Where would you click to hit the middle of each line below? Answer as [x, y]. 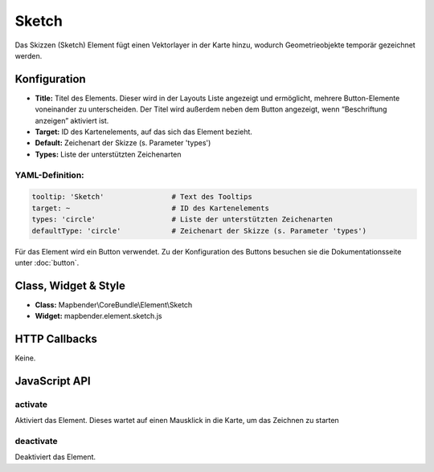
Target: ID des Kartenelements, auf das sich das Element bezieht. [144, 132]
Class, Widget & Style [70, 285]
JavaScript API [53, 381]
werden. [29, 55]
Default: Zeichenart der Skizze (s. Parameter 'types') [123, 143]
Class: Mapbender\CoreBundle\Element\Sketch [114, 304]
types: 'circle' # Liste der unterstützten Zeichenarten [182, 220]
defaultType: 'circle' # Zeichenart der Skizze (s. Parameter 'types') [199, 230]
